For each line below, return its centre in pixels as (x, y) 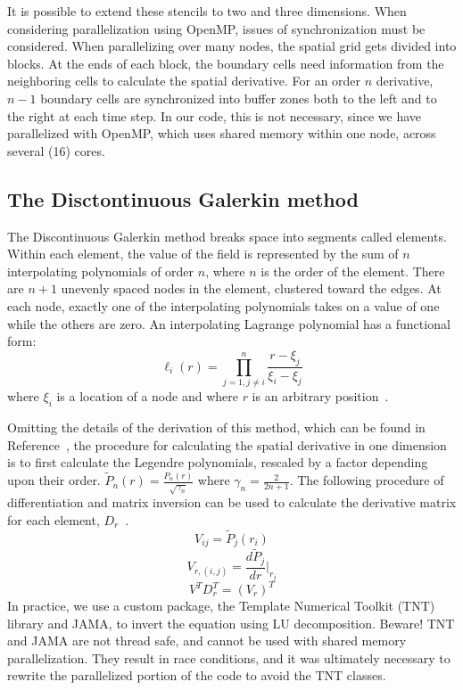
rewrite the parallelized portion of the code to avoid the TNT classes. (197, 675)
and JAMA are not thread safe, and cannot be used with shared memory (207, 641)
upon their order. (54, 480)
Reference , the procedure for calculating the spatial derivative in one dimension (227, 444)
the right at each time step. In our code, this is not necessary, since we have (215, 115)
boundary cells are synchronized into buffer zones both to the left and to (239, 98)
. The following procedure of (367, 480)
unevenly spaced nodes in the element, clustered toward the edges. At (251, 288)
